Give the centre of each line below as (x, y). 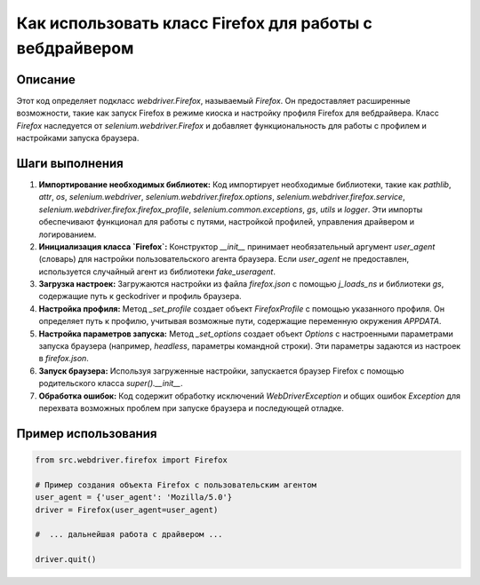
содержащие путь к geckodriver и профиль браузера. (140, 296)
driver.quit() (66, 560)
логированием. (68, 234)
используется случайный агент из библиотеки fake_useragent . (157, 272)
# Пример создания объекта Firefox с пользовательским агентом (176, 485)
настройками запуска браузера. (78, 138)
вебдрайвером (75, 48)
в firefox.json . (64, 359)
